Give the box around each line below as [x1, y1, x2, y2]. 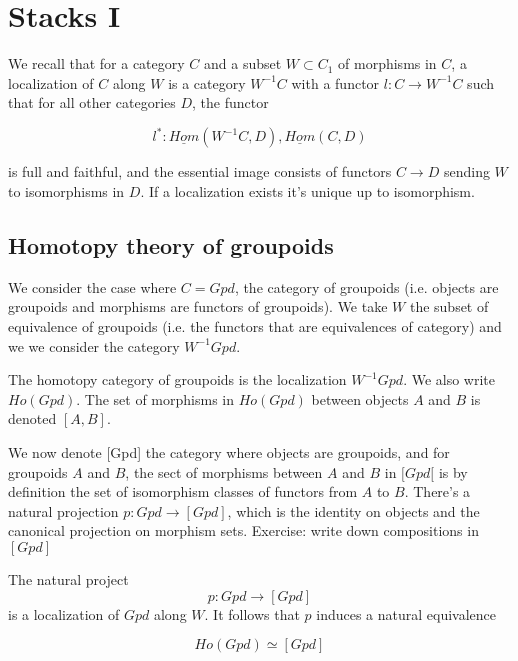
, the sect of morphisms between [125, 461, 323, 482]
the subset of [409, 296, 489, 317]
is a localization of [8, 603, 120, 624]
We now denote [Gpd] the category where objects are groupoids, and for [8, 441, 450, 462]
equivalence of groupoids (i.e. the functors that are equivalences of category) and [8, 315, 502, 336]
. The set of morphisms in [76, 388, 235, 409]
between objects [311, 388, 409, 409]
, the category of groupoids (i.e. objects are [234, 276, 499, 297]
